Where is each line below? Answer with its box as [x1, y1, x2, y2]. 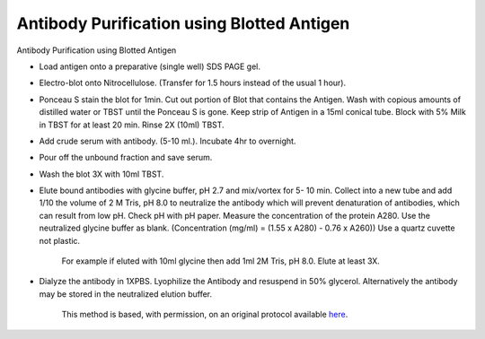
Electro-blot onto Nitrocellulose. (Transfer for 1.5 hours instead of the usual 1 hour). [39, 77, 346, 89]
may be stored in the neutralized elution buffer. [39, 288, 213, 300]
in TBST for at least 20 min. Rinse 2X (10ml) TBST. [39, 119, 225, 130]
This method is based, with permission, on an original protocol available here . [61, 309, 348, 320]
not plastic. [39, 235, 81, 246]
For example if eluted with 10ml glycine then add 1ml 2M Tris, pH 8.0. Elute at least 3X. [61, 256, 381, 266]
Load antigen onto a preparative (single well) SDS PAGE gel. [39, 61, 260, 72]
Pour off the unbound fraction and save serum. [39, 152, 213, 163]
